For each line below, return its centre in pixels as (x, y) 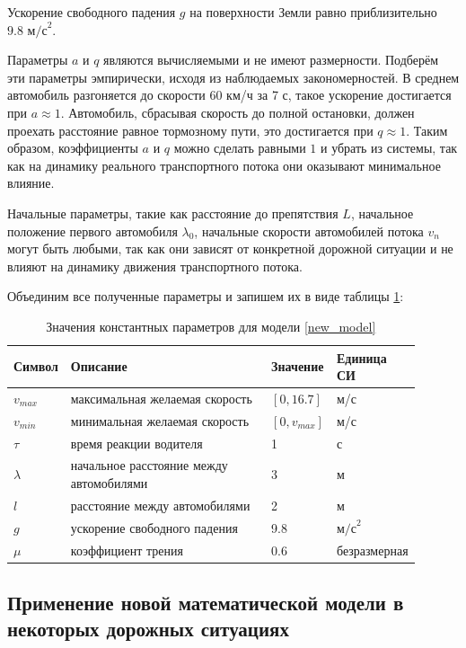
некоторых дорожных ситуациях (148, 629)
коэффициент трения (127, 550)
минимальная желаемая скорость (160, 420)
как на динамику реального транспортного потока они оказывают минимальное (224, 165)
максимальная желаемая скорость (161, 398)
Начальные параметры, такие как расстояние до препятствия (173, 213)
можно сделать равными (240, 148)
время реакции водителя (136, 443)
